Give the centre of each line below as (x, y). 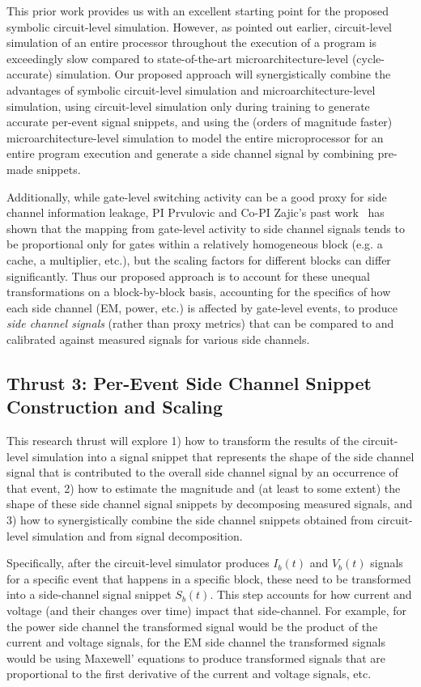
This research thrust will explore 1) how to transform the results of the (183, 441)
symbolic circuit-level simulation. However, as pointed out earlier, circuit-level (200, 26)
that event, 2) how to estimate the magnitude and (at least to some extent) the (204, 488)
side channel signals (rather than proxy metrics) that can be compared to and (200, 323)
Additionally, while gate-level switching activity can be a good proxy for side (197, 196)
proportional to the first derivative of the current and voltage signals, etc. (189, 674)
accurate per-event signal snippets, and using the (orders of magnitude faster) (200, 122)
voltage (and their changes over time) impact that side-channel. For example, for (206, 610)
